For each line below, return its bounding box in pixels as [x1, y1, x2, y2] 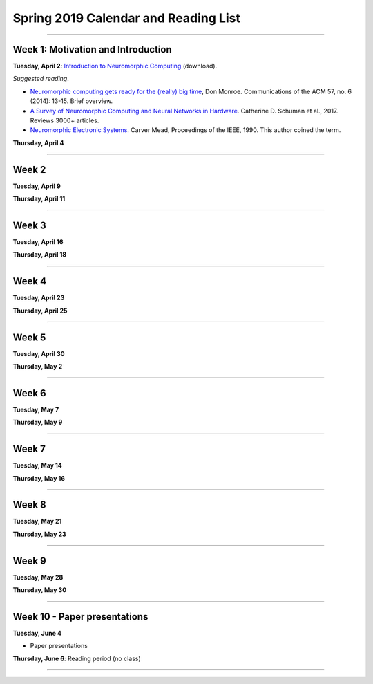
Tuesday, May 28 [12, 573, 64, 581]
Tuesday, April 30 [12, 349, 65, 358]
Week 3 [12, 219, 46, 231]
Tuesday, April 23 [12, 294, 65, 302]
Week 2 [12, 163, 46, 176]
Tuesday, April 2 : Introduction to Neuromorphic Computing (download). [12, 62, 218, 71]
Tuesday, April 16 [12, 238, 64, 246]
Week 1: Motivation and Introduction [12, 44, 172, 55]
